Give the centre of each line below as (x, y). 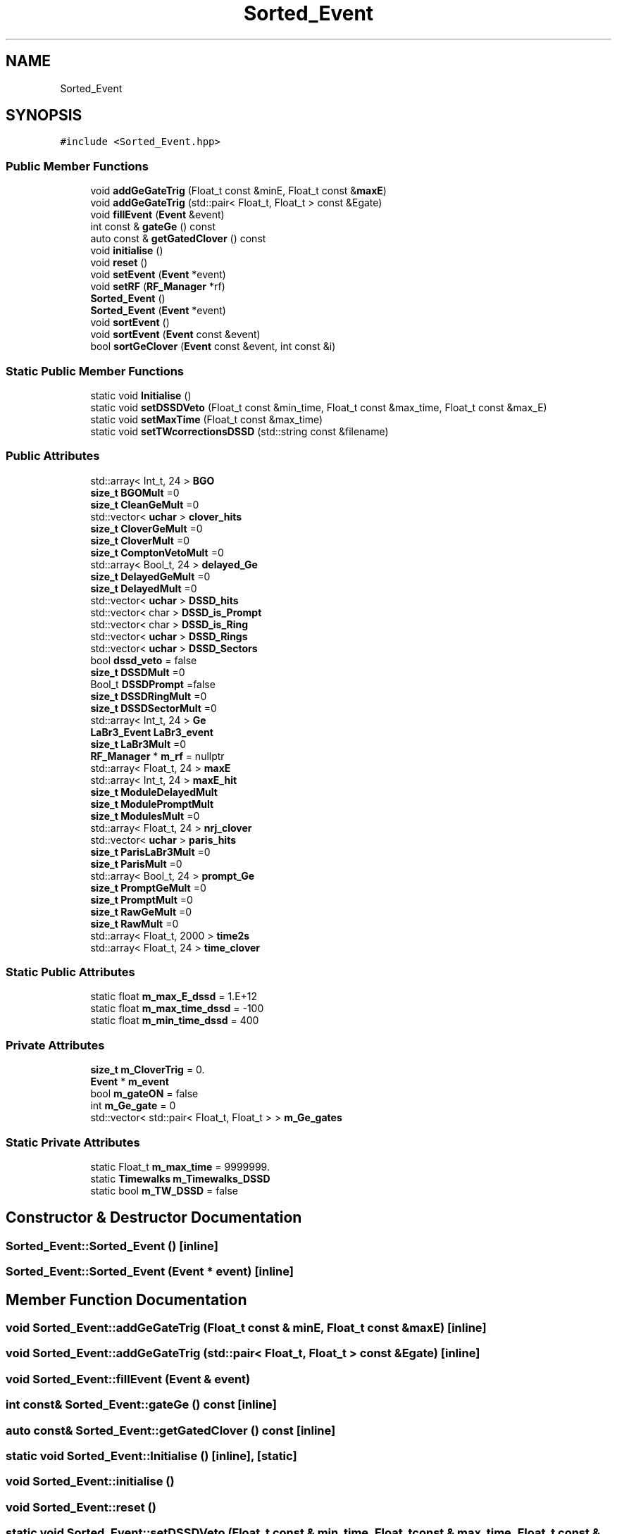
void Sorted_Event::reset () (81, 1507)
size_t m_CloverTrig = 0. (148, 1070)
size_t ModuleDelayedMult (154, 792)
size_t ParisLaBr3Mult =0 (150, 852)
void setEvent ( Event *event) (158, 275)
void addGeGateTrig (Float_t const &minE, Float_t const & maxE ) (238, 191)
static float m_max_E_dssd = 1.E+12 (174, 997)
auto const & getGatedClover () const (178, 239)
